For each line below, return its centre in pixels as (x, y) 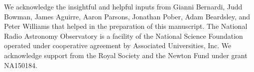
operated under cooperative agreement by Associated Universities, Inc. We (118, 45)
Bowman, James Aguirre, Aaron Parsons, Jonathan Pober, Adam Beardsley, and (127, 16)
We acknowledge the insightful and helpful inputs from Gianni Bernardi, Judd (123, 6)
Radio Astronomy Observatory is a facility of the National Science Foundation (124, 36)
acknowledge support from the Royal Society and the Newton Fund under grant (126, 55)
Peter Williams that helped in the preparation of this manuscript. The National (126, 26)
